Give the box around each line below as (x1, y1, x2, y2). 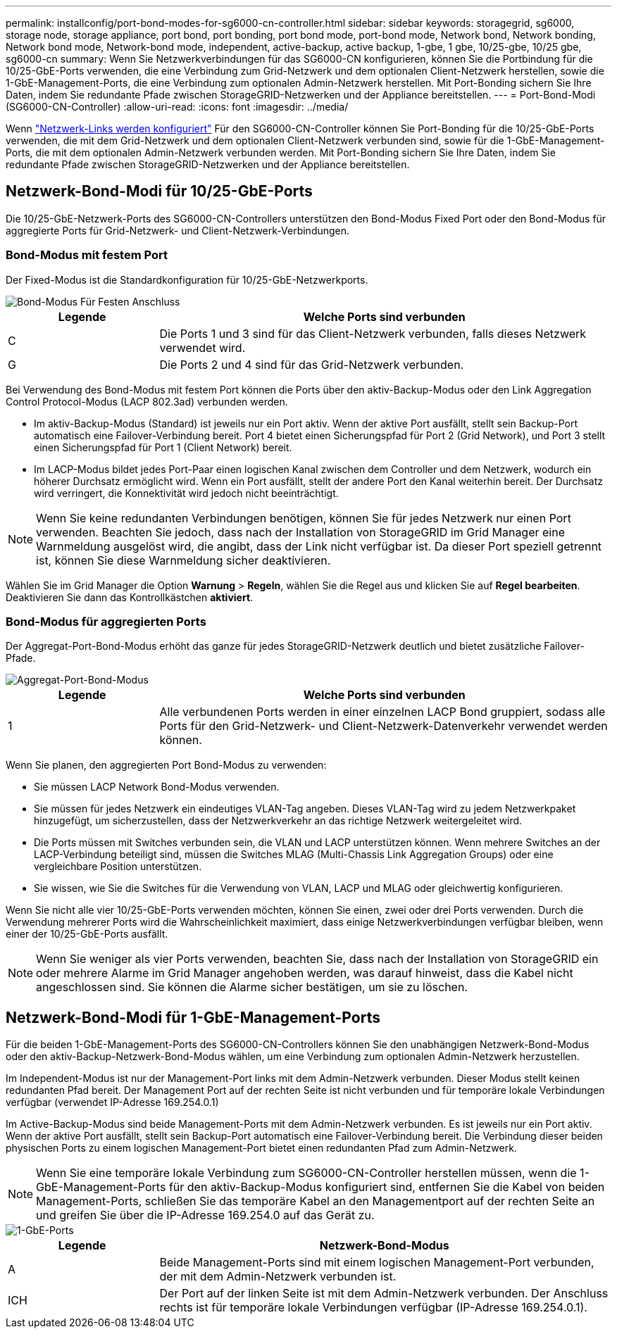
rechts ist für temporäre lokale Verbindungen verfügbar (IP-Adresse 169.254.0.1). (159, 1300, 587, 1315)
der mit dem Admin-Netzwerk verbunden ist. (159, 1269, 397, 1284)
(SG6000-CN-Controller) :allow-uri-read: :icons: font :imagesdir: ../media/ (6, 101, 349, 113)
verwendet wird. (159, 340, 246, 355)
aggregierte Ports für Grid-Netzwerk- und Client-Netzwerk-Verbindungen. (6, 224, 350, 237)
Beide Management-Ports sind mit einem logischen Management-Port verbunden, (159, 1255, 594, 1270)
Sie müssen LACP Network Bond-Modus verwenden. (34, 781, 280, 793)
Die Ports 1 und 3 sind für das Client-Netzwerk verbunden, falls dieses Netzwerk (159, 326, 587, 341)
